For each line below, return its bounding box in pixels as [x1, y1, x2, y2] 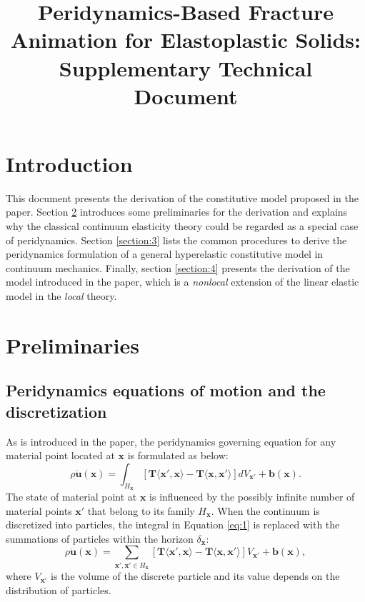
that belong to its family [87, 503, 195, 518]
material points [6, 503, 72, 518]
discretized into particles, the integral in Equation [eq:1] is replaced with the [6, 517, 340, 532]
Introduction [6, 149, 133, 178]
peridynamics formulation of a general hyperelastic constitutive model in [6, 246, 324, 261]
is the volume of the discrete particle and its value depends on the [51, 568, 340, 583]
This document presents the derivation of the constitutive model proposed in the [6, 190, 359, 205]
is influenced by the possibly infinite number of [149, 488, 355, 503]
